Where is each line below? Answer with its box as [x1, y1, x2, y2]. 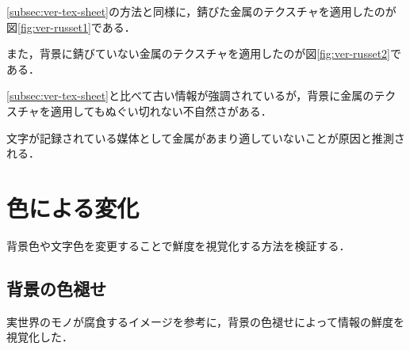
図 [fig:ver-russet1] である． [6, 18, 136, 35]
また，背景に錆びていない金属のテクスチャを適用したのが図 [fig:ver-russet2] [6, 45, 390, 62]
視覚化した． [6, 329, 73, 345]
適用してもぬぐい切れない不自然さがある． [50, 102, 272, 119]
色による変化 [6, 191, 140, 223]
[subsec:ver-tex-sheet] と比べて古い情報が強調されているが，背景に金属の [6, 87, 374, 104]
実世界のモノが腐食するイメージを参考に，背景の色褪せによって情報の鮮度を [6, 313, 404, 329]
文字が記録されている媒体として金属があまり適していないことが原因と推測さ [6, 129, 405, 146]
